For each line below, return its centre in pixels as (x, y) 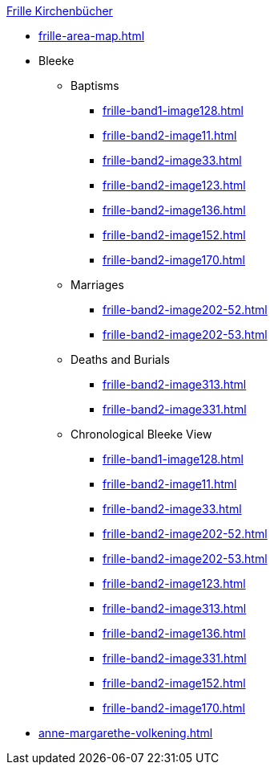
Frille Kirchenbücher (60, 11)
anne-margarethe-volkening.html (126, 733)
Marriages (97, 285)
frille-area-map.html (92, 36)
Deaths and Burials (120, 359)
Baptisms (95, 86)
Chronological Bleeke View (141, 434)
